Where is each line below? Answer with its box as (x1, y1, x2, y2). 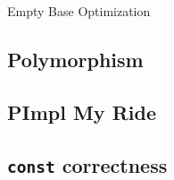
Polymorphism (7, 45, 144, 73)
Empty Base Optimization (7, 2, 151, 20)
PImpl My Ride (7, 98, 156, 125)
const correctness (7, 150, 168, 178)
